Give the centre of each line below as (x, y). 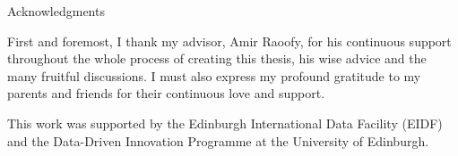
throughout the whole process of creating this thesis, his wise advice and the (217, 58)
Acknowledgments (56, 11)
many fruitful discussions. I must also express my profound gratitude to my (214, 75)
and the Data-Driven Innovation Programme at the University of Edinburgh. (218, 140)
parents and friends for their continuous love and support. (166, 93)
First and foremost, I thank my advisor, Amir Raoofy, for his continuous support (229, 41)
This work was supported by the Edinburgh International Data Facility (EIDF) (225, 123)
